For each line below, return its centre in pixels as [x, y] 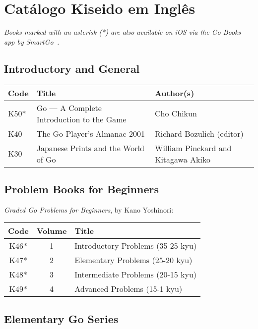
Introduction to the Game [81, 119]
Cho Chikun [176, 113]
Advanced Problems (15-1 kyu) [129, 289]
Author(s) [174, 93]
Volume [52, 231]
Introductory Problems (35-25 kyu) [136, 246]
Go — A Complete [69, 108]
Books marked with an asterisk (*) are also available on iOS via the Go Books [123, 32]
